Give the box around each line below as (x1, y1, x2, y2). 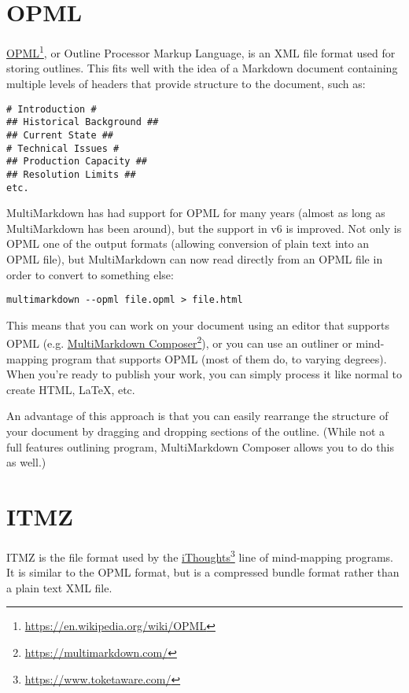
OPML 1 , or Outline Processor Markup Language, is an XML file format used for (6, 42, 396, 61)
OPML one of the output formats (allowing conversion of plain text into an (6, 235, 370, 252)
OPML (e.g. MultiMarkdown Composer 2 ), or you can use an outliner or (6, 333, 352, 352)
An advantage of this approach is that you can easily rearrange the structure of (6, 407, 389, 424)
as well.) (6, 454, 46, 470)
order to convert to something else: (6, 266, 174, 282)
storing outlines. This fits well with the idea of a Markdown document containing (6, 60, 398, 76)
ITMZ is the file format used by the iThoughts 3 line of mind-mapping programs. (6, 546, 394, 565)
